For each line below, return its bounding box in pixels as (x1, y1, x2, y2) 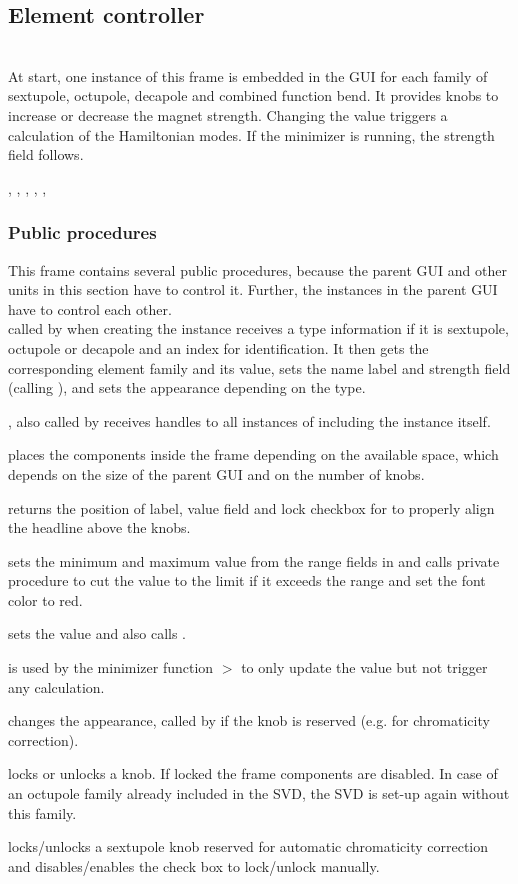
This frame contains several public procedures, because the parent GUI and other (8, 259, 507, 280)
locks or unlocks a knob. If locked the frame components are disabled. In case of (8, 763, 498, 784)
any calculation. (8, 676, 105, 697)
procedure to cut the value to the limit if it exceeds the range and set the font (8, 570, 486, 591)
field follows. (8, 144, 84, 165)
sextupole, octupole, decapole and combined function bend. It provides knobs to (8, 85, 499, 106)
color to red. (8, 589, 83, 610)
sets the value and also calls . (8, 623, 186, 644)
